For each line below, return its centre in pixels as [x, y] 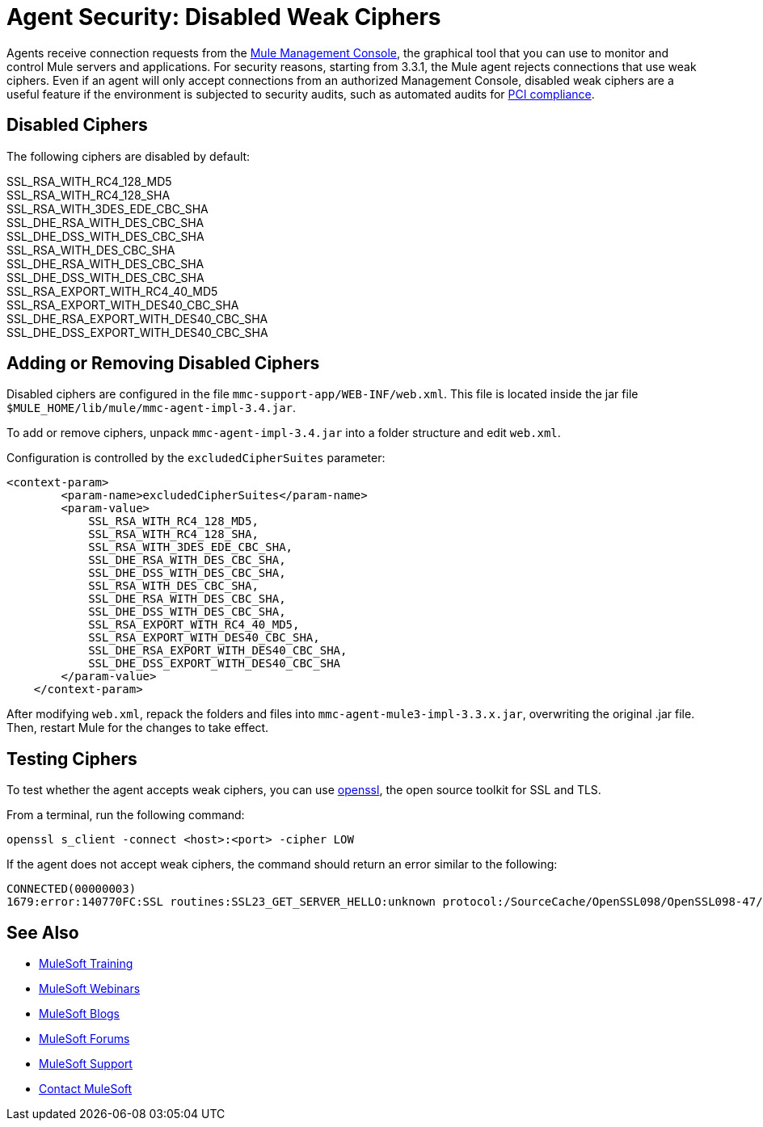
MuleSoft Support [86, 1064]
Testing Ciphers [72, 759]
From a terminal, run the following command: [126, 815]
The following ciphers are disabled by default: [129, 156]
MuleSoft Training [86, 964]
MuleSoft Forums [84, 1039]
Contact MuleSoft [86, 1089]
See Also [43, 932]
